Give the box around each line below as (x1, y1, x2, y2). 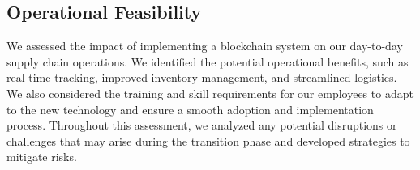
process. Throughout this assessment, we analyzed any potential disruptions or (6, 117, 397, 134)
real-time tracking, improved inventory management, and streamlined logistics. (6, 69, 397, 86)
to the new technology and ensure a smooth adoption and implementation (6, 100, 374, 117)
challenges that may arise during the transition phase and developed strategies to (6, 132, 410, 149)
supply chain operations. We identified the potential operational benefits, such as (6, 53, 409, 70)
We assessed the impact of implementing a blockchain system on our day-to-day (6, 37, 403, 54)
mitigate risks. (6, 148, 77, 165)
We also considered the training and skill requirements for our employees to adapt (6, 84, 414, 101)
